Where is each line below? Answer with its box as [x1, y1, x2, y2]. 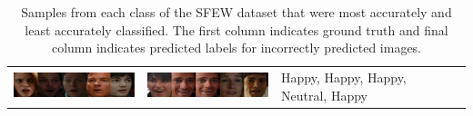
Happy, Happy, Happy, [281, 68, 407, 87]
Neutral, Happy [281, 85, 367, 104]
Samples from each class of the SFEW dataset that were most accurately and [21, 3, 452, 21]
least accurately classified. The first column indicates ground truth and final [25, 20, 448, 39]
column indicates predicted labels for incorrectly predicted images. [51, 38, 422, 57]
